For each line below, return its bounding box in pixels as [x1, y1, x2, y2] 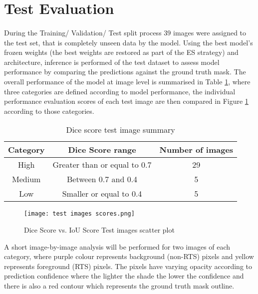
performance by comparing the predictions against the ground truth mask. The [4, 66, 246, 77]
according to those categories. [4, 105, 94, 116]
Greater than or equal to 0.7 [52, 159, 152, 171]
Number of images [159, 144, 234, 156]
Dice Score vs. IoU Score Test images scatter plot [24, 224, 175, 235]
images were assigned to [173, 27, 247, 37]
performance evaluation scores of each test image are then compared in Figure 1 [4, 96, 249, 106]
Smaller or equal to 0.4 [62, 188, 142, 200]
